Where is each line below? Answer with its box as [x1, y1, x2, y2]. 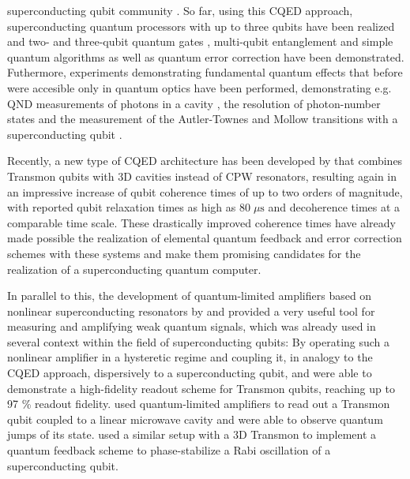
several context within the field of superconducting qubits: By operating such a [7, 333, 390, 350]
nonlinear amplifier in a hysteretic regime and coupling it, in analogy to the [7, 349, 373, 365]
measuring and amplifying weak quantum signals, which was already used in [7, 318, 376, 335]
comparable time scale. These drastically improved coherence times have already [7, 214, 396, 230]
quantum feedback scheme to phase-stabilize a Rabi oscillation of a [7, 442, 331, 458]
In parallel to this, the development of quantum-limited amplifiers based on [7, 287, 372, 304]
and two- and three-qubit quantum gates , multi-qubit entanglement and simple [7, 33, 393, 50]
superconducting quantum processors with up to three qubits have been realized [7, 17, 395, 34]
